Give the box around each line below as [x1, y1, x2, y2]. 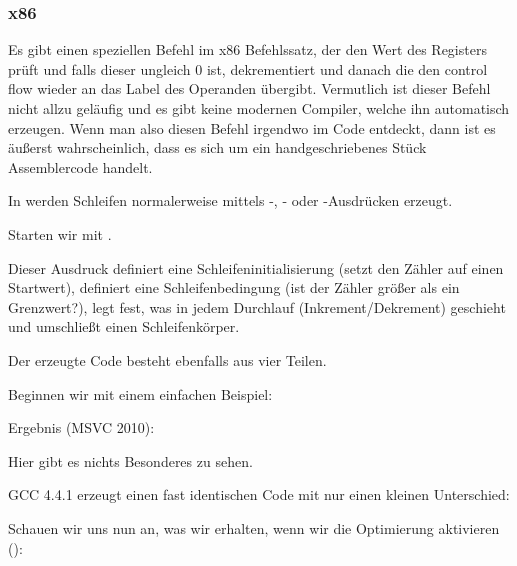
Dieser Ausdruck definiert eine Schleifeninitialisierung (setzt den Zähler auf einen [8, 257, 504, 278]
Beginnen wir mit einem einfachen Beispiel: [8, 383, 273, 404]
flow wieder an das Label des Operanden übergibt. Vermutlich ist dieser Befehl [8, 78, 491, 99]
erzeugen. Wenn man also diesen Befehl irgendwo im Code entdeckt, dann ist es [8, 117, 496, 138]
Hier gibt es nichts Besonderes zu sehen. [8, 450, 253, 471]
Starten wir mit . [8, 223, 112, 244]
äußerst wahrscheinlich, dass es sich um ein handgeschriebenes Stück [8, 137, 427, 158]
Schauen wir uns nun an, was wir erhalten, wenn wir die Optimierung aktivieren [8, 517, 500, 538]
